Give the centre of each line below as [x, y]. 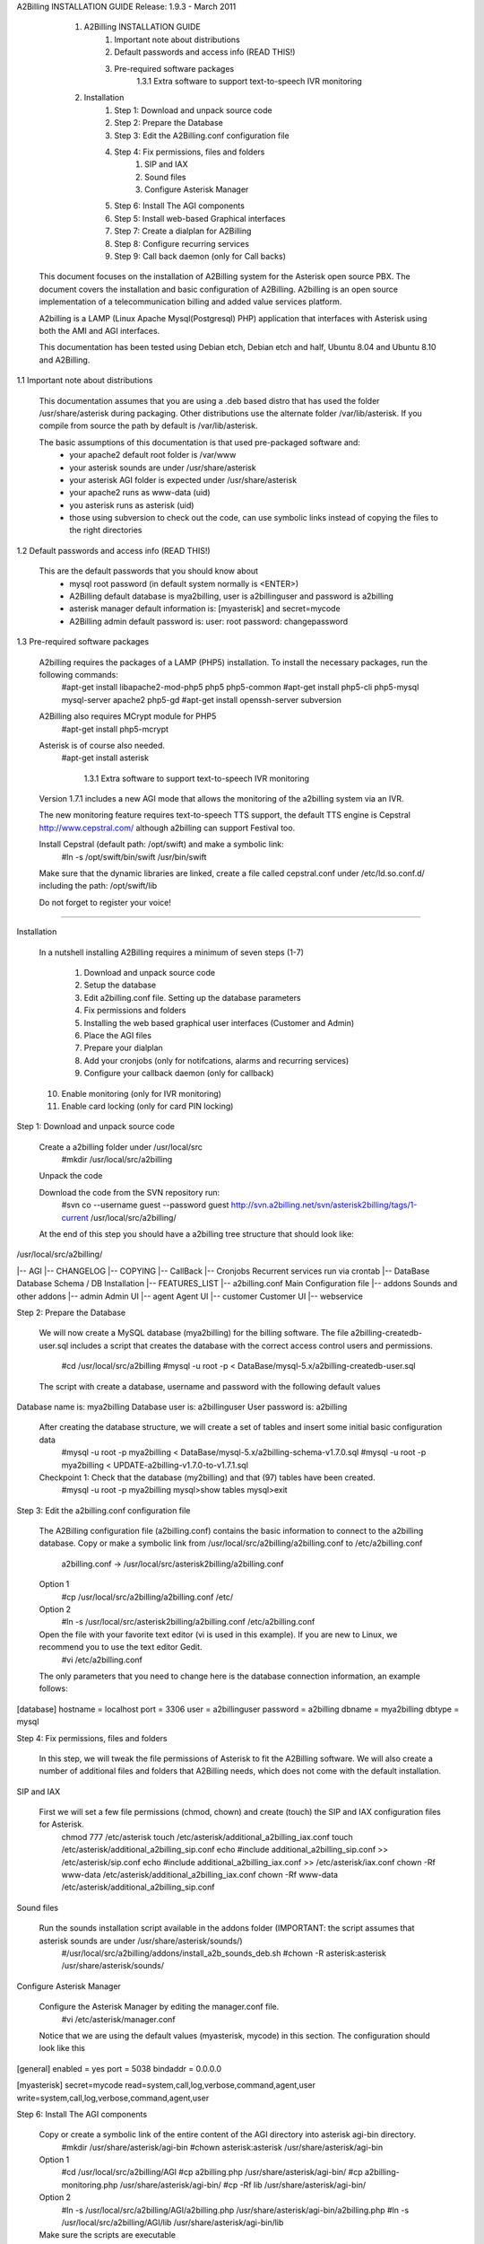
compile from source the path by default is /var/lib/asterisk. [148, 425]
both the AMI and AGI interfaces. [99, 330]
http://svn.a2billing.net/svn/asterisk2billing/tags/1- [324, 1205]
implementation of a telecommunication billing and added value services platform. [190, 302]
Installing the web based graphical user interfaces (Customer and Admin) [219, 1022]
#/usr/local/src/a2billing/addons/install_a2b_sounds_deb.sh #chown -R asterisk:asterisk [224, 1953]
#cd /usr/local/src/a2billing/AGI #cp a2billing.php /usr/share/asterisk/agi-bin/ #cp [212, 2172]
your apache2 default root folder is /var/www [153, 455]
